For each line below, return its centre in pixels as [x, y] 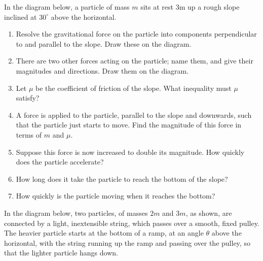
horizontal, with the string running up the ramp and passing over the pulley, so [127, 242]
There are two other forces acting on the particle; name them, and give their [135, 61]
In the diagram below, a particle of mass [67, 7]
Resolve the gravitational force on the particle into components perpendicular [136, 34]
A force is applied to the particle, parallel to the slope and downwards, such [134, 115]
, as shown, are [209, 213]
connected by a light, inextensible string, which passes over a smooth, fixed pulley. [132, 223]
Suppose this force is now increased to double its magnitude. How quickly [130, 152]
